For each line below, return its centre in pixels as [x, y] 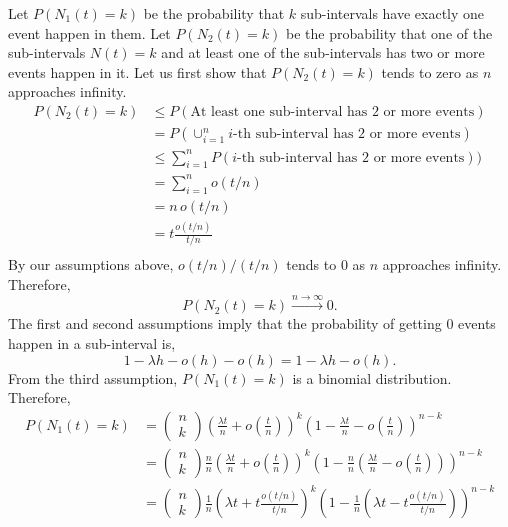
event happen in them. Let [89, 32]
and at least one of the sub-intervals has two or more [323, 52]
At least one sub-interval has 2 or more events [332, 111]
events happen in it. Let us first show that [137, 71]
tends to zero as [430, 71]
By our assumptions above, [91, 264]
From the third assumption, [93, 377]
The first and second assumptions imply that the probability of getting [225, 323]
